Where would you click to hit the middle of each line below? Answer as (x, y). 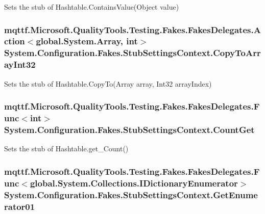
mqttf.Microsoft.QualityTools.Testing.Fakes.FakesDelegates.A (132, 29)
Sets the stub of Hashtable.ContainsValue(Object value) (92, 7)
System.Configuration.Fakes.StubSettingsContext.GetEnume (131, 194)
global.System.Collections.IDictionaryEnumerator (134, 183)
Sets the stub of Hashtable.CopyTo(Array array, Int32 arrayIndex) (108, 83)
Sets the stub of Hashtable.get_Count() (66, 149)
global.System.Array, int (87, 41)
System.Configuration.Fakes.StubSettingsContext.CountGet (129, 129)
